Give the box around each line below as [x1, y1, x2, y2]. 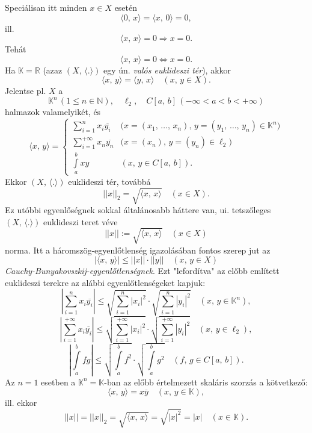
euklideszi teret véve [43, 215, 118, 228]
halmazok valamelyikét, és [5, 105, 101, 118]
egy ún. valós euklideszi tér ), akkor [103, 63, 231, 76]
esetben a [41, 375, 76, 388]
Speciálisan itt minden [5, 1, 87, 13]
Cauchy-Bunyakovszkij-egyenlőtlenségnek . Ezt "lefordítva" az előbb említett [5, 264, 280, 277]
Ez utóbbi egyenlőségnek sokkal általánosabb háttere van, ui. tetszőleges [5, 203, 271, 216]
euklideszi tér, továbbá [68, 175, 151, 187]
